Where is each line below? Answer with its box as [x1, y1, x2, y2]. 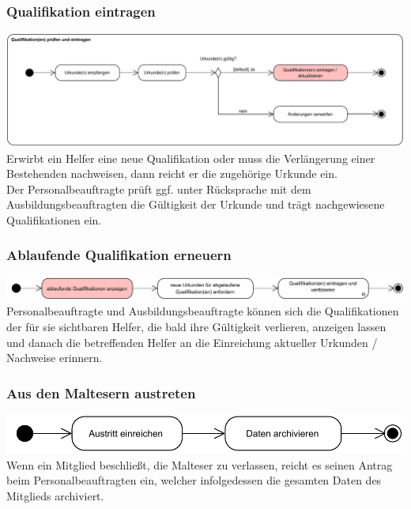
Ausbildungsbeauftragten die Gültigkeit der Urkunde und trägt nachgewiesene [6, 196, 385, 213]
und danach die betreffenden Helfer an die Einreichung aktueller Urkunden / [6, 334, 378, 350]
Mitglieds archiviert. [6, 487, 104, 503]
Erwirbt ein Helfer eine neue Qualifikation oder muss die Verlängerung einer [6, 149, 375, 166]
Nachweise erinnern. [6, 349, 103, 366]
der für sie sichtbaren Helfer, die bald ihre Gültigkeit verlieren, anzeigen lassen [6, 318, 386, 334]
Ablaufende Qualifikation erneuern [6, 245, 232, 265]
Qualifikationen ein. [6, 211, 102, 228]
